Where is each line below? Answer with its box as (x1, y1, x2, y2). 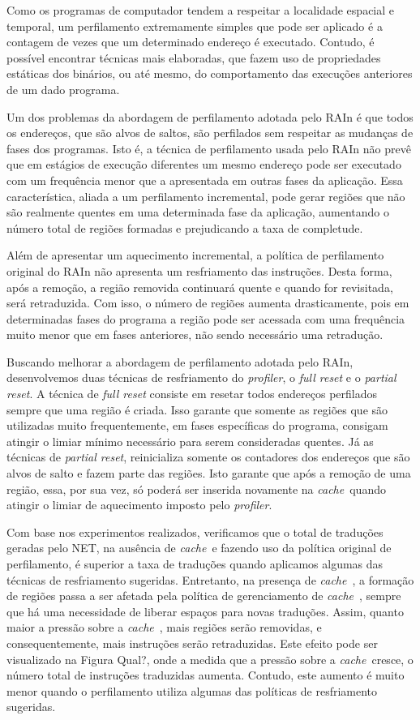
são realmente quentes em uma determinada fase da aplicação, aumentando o (6, 204, 389, 221)
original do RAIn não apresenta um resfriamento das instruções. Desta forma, (6, 262, 392, 279)
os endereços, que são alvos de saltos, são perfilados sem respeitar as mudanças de (6, 124, 414, 141)
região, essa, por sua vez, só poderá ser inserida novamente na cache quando (6, 480, 386, 497)
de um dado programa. (6, 80, 120, 97)
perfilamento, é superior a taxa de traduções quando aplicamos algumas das (6, 555, 384, 572)
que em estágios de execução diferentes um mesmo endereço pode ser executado (6, 156, 401, 173)
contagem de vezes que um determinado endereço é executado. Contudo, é (6, 33, 375, 50)
